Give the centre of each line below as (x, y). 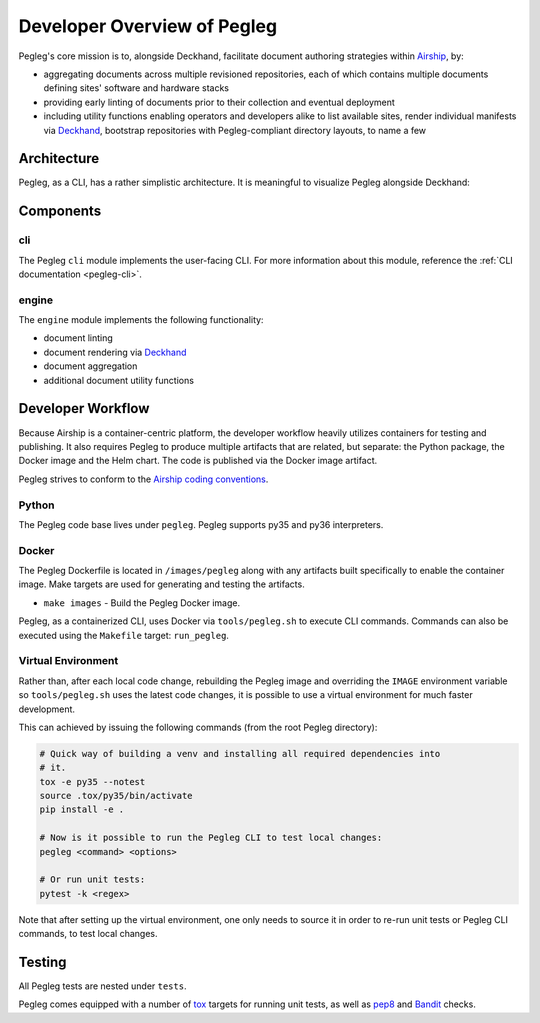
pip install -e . (82, 809)
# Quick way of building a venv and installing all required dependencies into (240, 753)
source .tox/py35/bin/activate (116, 796)
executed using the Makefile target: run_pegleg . (124, 635)
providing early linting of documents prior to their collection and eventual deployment (219, 102)
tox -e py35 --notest (92, 781)
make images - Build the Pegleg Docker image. (141, 602)
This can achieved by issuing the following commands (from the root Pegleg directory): (198, 727)
